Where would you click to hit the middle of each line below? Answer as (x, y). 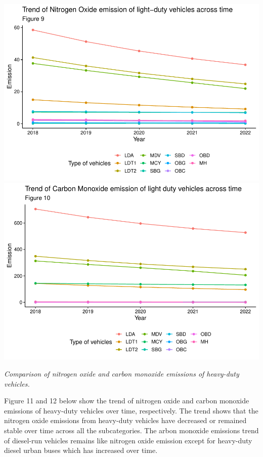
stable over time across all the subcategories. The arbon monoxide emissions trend (131, 430)
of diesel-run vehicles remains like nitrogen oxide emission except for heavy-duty (128, 440)
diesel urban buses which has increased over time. (81, 450)
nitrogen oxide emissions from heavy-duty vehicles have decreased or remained (125, 420)
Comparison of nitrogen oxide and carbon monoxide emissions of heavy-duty (122, 374)
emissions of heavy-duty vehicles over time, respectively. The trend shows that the (131, 410)
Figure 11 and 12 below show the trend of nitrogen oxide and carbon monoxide (127, 401)
